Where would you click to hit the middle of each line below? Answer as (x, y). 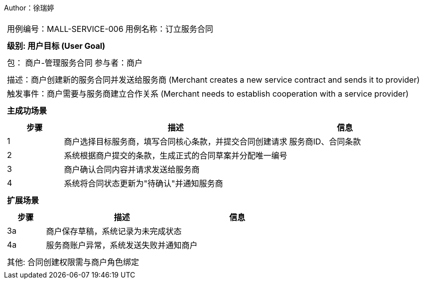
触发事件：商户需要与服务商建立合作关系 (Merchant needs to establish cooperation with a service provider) (208, 94)
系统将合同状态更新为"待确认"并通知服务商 (143, 183)
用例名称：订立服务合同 (169, 29)
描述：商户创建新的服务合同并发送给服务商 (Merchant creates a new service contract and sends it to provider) (213, 80)
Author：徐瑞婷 (29, 8)
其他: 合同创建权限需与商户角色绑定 (73, 262)
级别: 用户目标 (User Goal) (56, 46)
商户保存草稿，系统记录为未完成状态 (114, 231)
